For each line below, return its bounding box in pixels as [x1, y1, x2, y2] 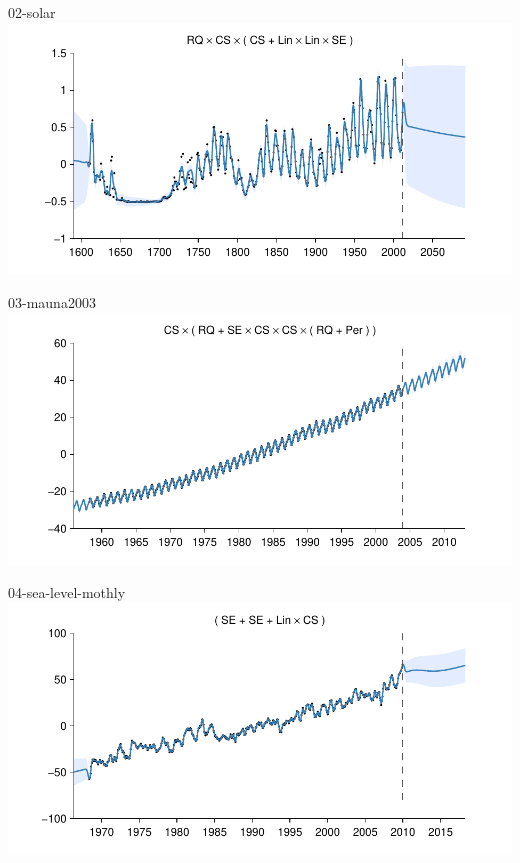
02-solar [8, 2, 56, 22]
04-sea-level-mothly [8, 582, 126, 603]
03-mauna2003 [8, 292, 96, 313]
